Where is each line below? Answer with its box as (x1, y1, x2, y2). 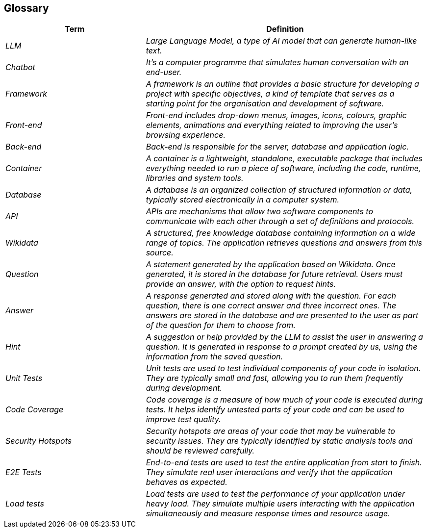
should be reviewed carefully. (146, 446, 255, 456)
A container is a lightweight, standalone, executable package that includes (146, 153, 423, 164)
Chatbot (5, 62, 35, 73)
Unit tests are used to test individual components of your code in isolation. (146, 363, 421, 374)
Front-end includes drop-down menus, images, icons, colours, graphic (146, 110, 407, 121)
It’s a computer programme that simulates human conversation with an (146, 57, 409, 68)
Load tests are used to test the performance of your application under (146, 489, 405, 499)
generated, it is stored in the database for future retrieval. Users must (146, 269, 403, 279)
